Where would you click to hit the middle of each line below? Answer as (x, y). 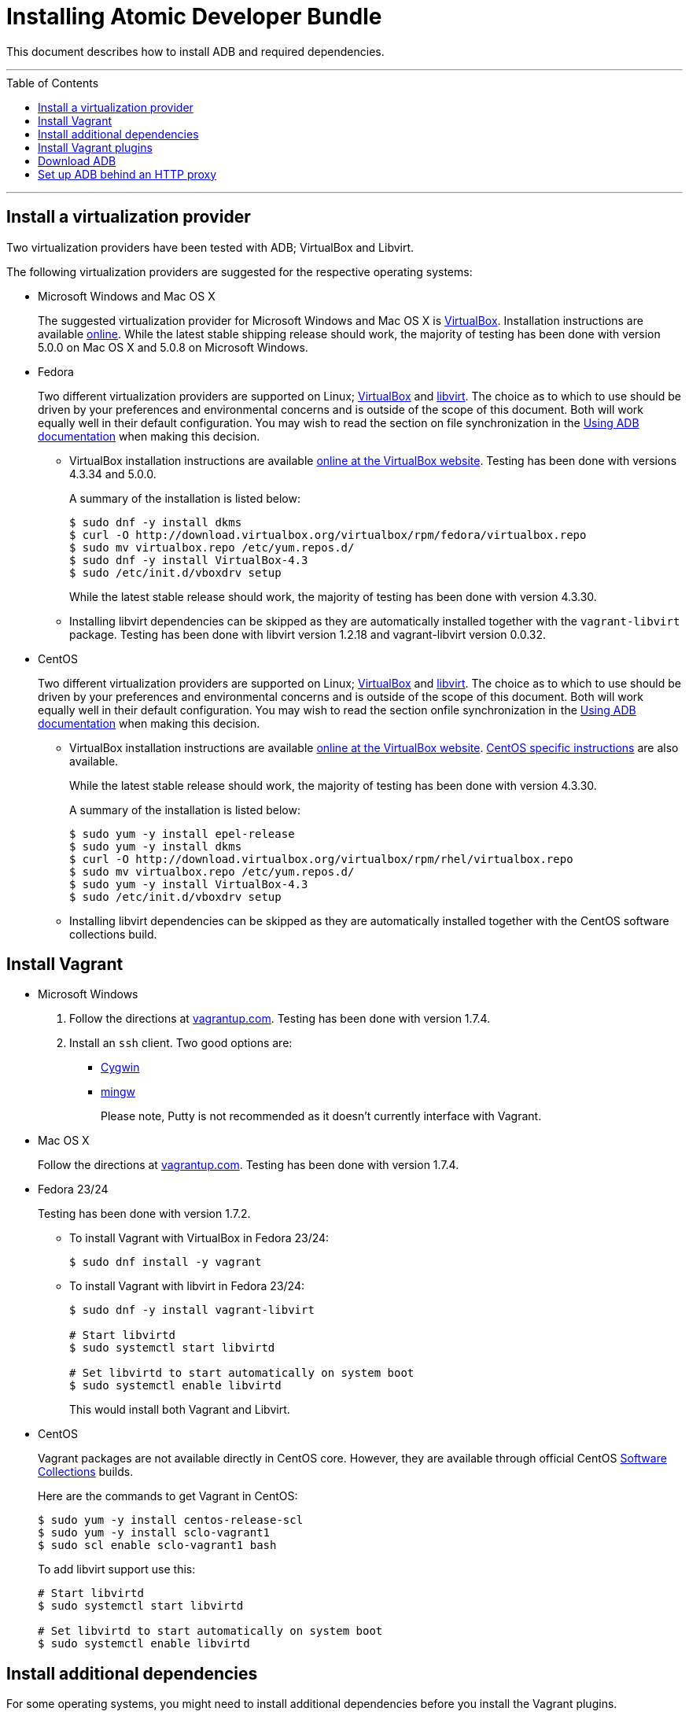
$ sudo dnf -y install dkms (156, 522)
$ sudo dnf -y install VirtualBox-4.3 (189, 560)
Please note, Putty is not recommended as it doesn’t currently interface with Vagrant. (321, 1116)
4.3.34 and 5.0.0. (113, 474)
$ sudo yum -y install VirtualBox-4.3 (189, 884)
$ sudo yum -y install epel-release (182, 834)
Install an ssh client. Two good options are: (181, 1043)
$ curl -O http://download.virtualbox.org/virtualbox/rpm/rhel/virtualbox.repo (321, 859)
